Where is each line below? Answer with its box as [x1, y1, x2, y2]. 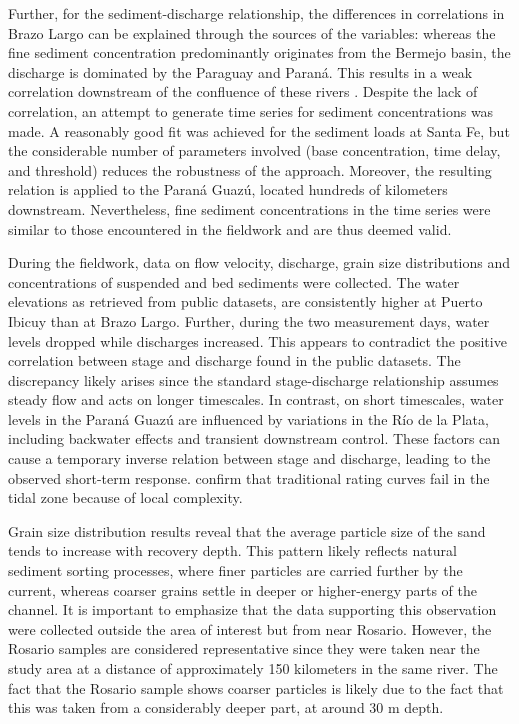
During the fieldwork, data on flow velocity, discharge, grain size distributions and [8, 252, 511, 273]
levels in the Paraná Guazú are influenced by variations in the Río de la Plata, [8, 408, 489, 429]
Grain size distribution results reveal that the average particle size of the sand [8, 520, 486, 541]
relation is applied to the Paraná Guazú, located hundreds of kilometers [8, 179, 448, 200]
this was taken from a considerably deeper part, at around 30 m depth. [8, 697, 444, 718]
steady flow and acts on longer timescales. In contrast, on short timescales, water [8, 389, 504, 410]
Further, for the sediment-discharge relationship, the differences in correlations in [8, 3, 505, 23]
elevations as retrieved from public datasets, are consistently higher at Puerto [8, 291, 483, 312]
